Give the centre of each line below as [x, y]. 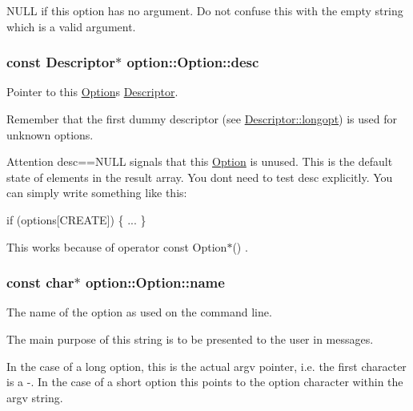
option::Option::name [155, 282]
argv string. [35, 397]
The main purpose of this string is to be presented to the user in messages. [190, 338]
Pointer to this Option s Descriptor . [92, 92]
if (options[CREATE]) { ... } [76, 219]
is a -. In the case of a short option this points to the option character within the [205, 382]
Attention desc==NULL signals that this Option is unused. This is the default [200, 161]
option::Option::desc [193, 62]
